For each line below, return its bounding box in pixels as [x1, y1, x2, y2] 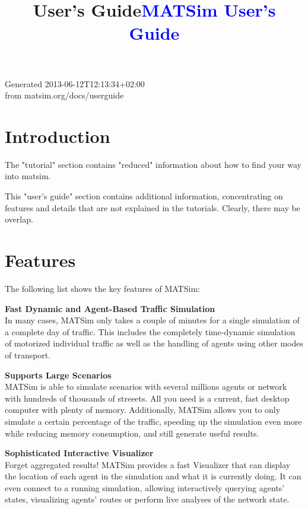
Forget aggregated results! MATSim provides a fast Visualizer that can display [5, 458, 291, 470]
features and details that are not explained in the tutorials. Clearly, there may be [5, 201, 300, 214]
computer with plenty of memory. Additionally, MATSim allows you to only [5, 403, 281, 416]
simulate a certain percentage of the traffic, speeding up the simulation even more [5, 415, 302, 427]
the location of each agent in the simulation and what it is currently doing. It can [5, 470, 301, 482]
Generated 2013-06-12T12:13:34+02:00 [5, 77, 145, 90]
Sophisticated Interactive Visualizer [5, 447, 154, 459]
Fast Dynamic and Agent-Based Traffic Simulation [5, 302, 215, 314]
